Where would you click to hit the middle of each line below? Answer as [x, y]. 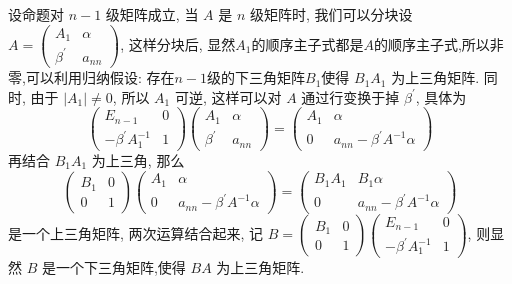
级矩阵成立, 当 [152, 14]
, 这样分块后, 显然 [178, 43]
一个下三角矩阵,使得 [120, 266]
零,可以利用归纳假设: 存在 [91, 77]
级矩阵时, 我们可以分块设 [331, 14]
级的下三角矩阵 [255, 77]
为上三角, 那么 [138, 159]
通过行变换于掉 [350, 96]
